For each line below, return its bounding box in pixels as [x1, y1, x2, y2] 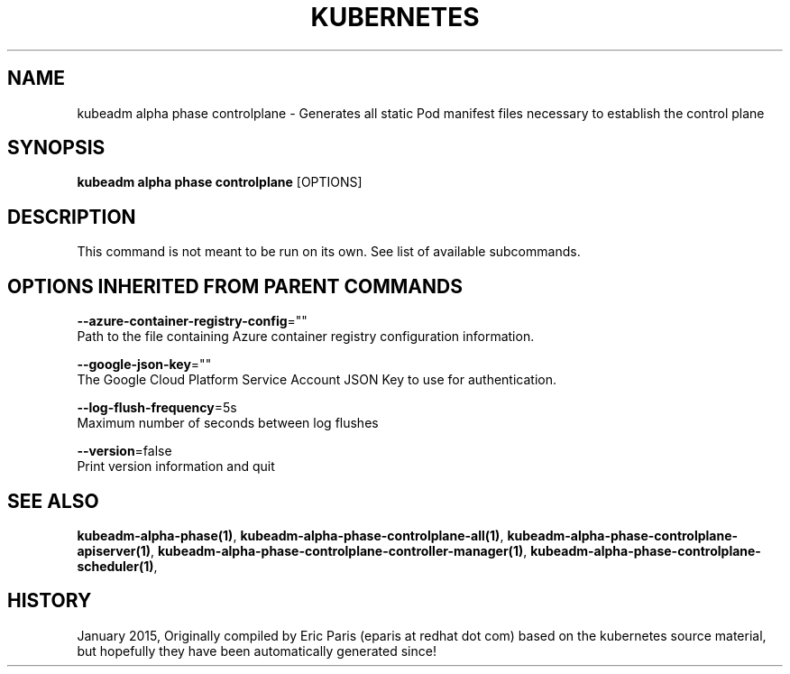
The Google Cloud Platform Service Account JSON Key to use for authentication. [77, 372, 557, 388]
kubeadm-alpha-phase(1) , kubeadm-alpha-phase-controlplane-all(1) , [77, 527, 504, 543]
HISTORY [7, 589, 92, 613]
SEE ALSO [7, 489, 99, 512]
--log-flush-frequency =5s [77, 400, 237, 416]
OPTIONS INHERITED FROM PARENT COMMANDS [7, 274, 463, 298]
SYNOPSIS [7, 136, 106, 160]
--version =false [77, 443, 172, 459]
